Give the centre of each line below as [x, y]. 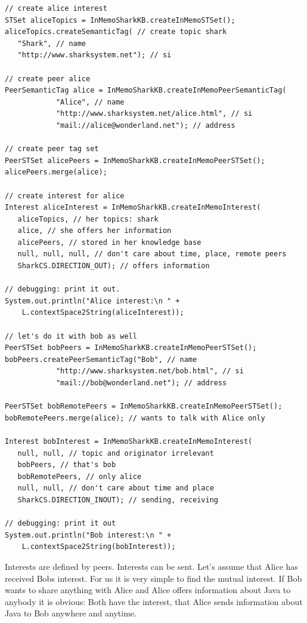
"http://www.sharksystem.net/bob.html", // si [150, 371]
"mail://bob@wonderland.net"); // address [141, 383]
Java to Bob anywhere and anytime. [71, 613]
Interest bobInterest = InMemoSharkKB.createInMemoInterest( [129, 441]
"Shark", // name [52, 43]
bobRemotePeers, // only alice [80, 476]
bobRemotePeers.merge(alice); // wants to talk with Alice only [135, 418]
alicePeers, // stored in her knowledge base [109, 242]
